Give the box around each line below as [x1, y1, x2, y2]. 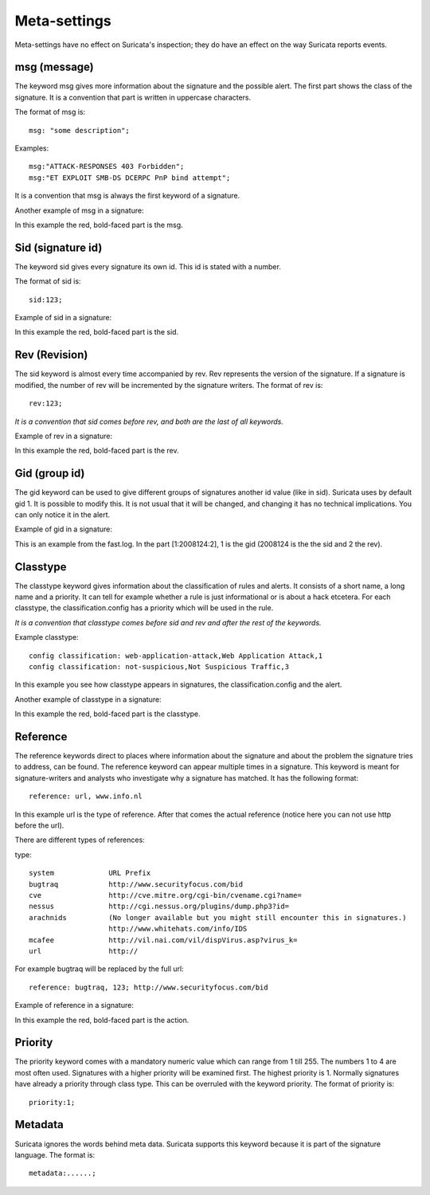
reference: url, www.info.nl [29, 792, 143, 801]
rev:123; [29, 399, 63, 408]
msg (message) [14, 61, 95, 74]
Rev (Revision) [14, 348, 88, 362]
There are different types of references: [14, 835, 145, 844]
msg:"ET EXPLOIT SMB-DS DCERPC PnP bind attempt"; [29, 173, 231, 182]
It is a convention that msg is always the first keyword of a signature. [14, 191, 240, 201]
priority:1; [29, 1098, 76, 1107]
